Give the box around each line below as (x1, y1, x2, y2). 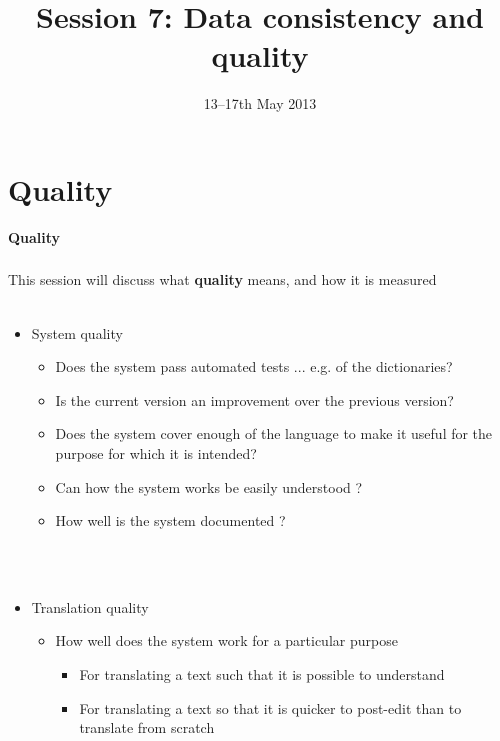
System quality (31, 322, 123, 343)
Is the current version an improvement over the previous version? (55, 389, 454, 410)
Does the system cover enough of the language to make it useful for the (55, 423, 493, 444)
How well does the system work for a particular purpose (55, 630, 398, 651)
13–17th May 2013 (203, 93, 317, 114)
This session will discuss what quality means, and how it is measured (8, 269, 437, 290)
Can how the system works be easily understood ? (55, 476, 363, 497)
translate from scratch (79, 717, 215, 738)
